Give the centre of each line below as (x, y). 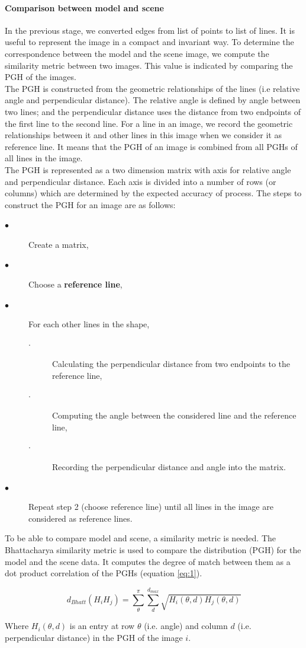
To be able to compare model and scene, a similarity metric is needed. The (141, 538)
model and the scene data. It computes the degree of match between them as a (148, 561)
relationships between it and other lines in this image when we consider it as (143, 135)
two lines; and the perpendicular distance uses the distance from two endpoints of (153, 111)
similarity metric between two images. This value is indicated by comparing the (149, 65)
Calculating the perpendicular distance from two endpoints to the (171, 364)
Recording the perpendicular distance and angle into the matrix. (169, 467)
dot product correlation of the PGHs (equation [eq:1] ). (104, 573)
